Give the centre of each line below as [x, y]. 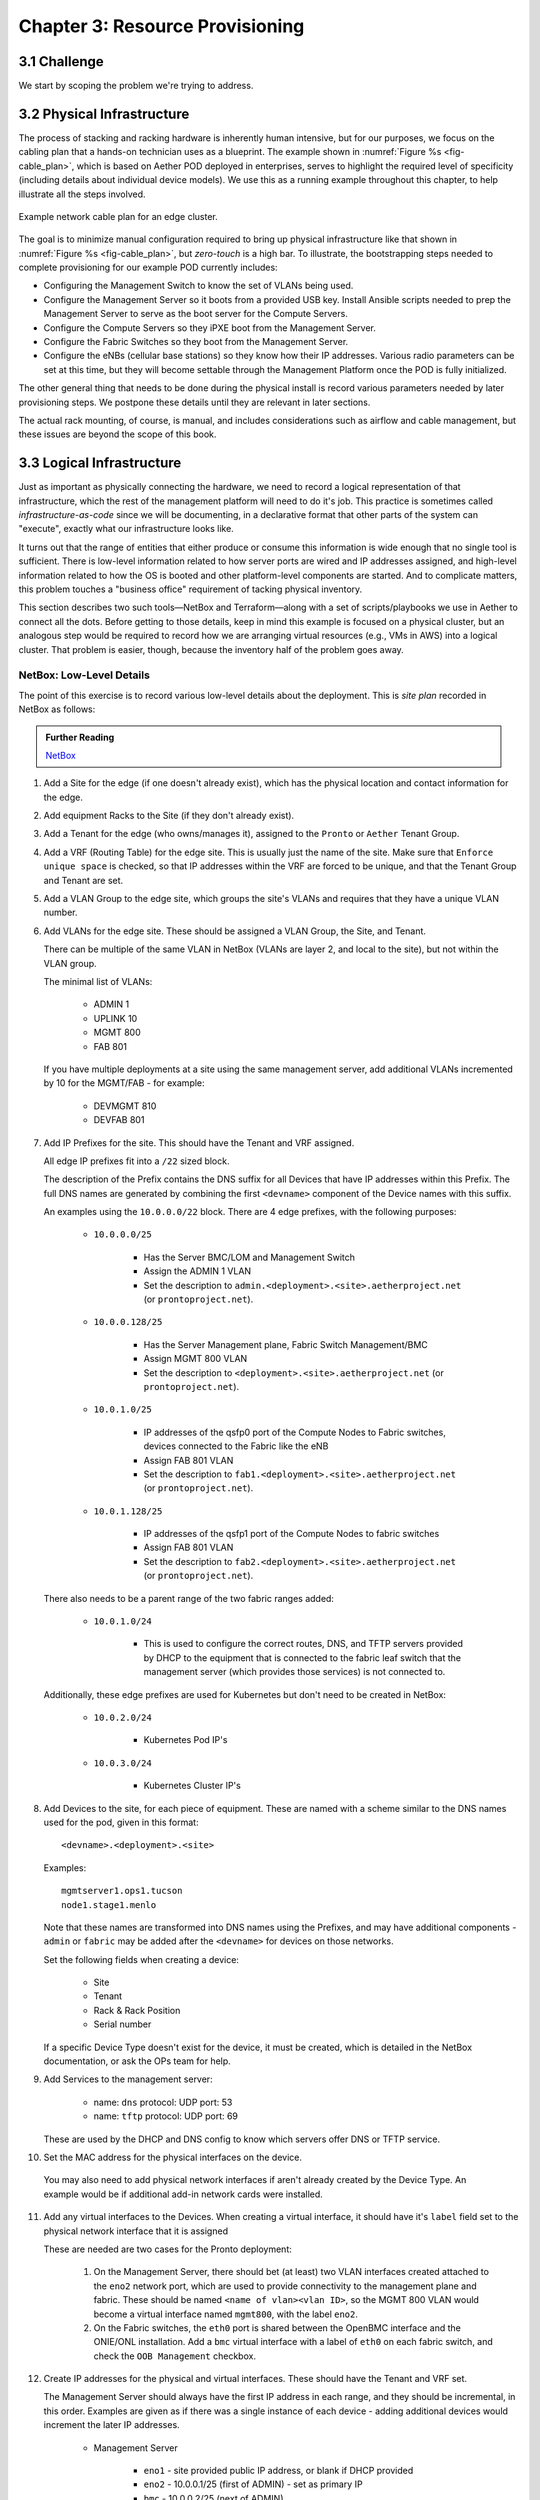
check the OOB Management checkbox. [175, 2356]
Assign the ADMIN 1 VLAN [197, 1271]
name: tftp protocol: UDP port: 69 [166, 2116]
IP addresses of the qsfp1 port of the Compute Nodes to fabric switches [291, 1534]
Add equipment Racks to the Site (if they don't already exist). [169, 816]
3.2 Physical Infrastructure [104, 113]
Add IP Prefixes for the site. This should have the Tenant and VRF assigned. [199, 1142]
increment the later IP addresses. [111, 2425]
